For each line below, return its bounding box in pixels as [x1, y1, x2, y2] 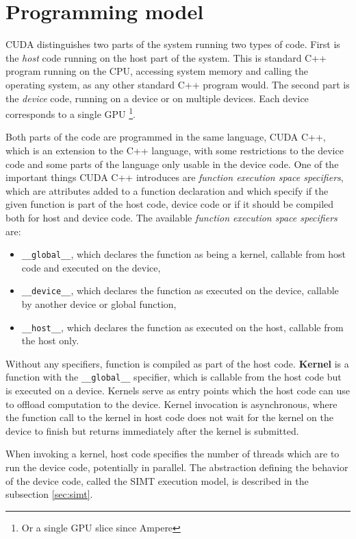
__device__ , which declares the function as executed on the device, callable [21, 283, 339, 298]
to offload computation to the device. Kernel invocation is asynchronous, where [5, 396, 338, 411]
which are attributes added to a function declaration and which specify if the [5, 183, 329, 197]
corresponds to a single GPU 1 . [5, 105, 136, 121]
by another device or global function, [21, 297, 177, 311]
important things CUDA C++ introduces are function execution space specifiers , [5, 170, 344, 184]
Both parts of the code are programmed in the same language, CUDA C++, [5, 130, 326, 144]
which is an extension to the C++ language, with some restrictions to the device [5, 143, 344, 157]
